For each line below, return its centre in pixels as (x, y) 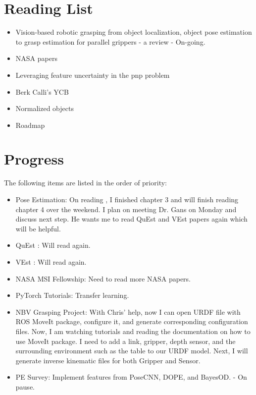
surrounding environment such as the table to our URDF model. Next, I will (132, 351)
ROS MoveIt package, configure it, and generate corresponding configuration (132, 321)
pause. (25, 386)
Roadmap (30, 125)
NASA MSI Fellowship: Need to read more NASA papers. (103, 278)
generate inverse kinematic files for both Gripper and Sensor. (108, 360)
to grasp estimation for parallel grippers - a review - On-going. (110, 41)
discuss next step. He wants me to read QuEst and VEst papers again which (131, 219)
